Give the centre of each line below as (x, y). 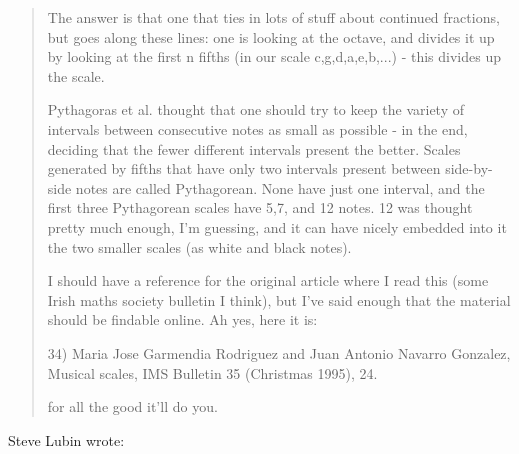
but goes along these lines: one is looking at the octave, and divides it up (271, 36)
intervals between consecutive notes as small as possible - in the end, (257, 128)
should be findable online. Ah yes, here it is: (182, 319)
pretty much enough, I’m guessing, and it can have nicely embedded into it (277, 226)
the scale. (76, 75)
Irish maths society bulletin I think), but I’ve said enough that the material (279, 299)
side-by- (469, 168)
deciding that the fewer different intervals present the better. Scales (254, 148)
